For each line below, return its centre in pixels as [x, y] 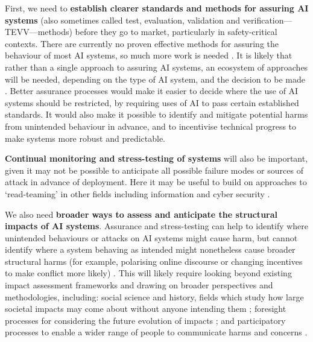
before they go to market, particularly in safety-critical [176, 32]
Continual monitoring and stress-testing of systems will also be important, [156, 158]
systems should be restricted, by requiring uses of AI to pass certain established [152, 102]
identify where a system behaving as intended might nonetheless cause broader [150, 249]
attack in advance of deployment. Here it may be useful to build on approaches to [156, 182]
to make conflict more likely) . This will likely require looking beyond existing [148, 273]
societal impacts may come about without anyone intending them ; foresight [146, 309]
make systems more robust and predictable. [85, 138]
